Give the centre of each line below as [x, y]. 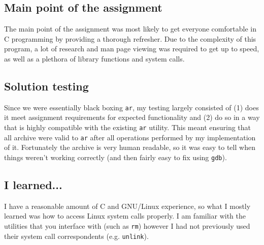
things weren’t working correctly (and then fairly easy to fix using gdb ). [115, 157]
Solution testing [46, 86]
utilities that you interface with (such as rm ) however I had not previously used [127, 225]
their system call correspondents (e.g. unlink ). [76, 236]
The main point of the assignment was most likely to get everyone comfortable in [130, 29]
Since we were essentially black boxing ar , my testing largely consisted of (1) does [131, 107]
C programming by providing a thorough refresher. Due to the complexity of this [130, 38]
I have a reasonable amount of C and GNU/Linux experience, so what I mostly [127, 206]
